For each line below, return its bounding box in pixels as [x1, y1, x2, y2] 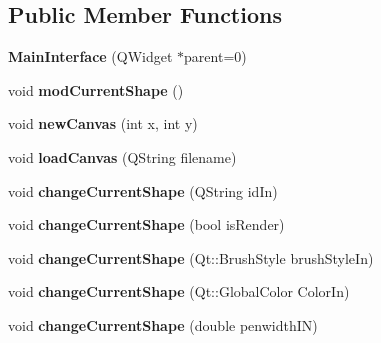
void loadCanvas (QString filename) [8, 146, 237, 167]
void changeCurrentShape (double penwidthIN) [8, 314, 318, 335]
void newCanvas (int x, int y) [8, 113, 198, 134]
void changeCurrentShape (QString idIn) [8, 180, 278, 201]
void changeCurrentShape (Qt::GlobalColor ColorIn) [8, 281, 350, 302]
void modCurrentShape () [8, 79, 184, 100]
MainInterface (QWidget [8, 46, 173, 67]
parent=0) [184, 46, 247, 67]
